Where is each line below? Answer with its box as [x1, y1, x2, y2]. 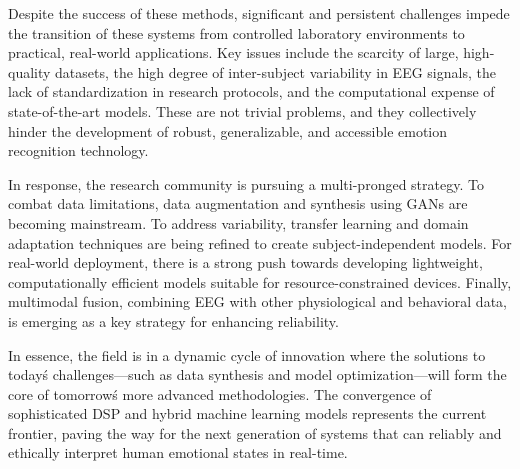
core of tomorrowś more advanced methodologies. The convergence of [8, 383, 432, 404]
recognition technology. [8, 140, 149, 161]
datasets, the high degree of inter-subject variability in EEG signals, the [55, 61, 496, 82]
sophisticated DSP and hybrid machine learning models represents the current [8, 403, 487, 424]
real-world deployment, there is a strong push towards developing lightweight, [8, 252, 483, 273]
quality [8, 61, 51, 82]
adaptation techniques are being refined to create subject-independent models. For [8, 232, 512, 253]
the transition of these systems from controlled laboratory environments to [8, 22, 465, 43]
